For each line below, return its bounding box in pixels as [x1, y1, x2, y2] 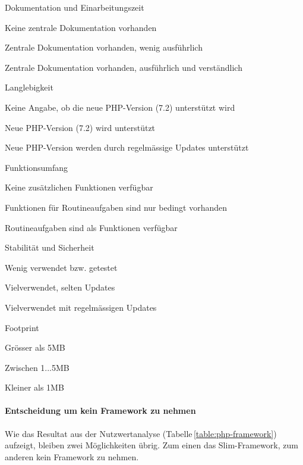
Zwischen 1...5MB [5, 361, 70, 373]
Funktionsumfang [5, 161, 68, 173]
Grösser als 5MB [5, 341, 65, 354]
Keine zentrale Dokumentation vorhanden [5, 21, 157, 33]
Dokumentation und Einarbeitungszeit [5, 1, 144, 13]
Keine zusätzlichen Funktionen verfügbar [5, 181, 153, 194]
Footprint [5, 321, 39, 333]
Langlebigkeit [5, 81, 53, 93]
